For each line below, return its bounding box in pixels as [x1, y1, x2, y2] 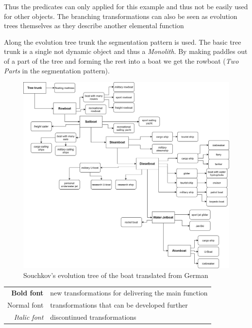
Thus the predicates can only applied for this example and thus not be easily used [4, 1, 248, 11]
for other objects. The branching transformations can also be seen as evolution [4, 11, 237, 21]
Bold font [11, 288, 44, 298]
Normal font [7, 299, 44, 310]
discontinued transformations [50, 311, 136, 322]
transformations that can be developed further [50, 299, 188, 310]
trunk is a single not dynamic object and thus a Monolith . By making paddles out [4, 46, 248, 56]
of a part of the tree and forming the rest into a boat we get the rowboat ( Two [4, 55, 239, 66]
